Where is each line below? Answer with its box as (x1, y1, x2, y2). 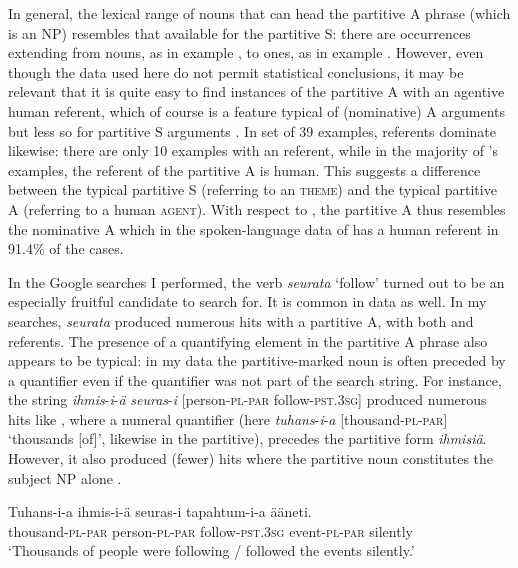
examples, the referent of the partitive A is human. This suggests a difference (8, 159, 481, 180)
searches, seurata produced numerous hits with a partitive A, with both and (8, 310, 474, 331)
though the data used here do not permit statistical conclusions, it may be (8, 61, 464, 82)
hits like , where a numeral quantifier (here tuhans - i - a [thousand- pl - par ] (8, 408, 448, 429)
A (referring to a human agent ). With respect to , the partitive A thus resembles (8, 198, 506, 219)
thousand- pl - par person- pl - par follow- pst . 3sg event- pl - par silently (8, 520, 413, 541)
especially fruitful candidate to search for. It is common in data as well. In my (8, 291, 487, 312)
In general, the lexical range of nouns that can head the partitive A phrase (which (8, 3, 511, 23)
